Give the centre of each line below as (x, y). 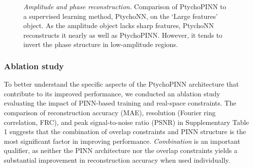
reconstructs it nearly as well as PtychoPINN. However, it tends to (123, 35)
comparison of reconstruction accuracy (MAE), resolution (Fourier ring (110, 112)
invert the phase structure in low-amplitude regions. (101, 44)
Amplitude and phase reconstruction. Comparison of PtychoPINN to (125, 6)
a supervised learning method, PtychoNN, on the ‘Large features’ (121, 16)
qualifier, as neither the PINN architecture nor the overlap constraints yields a (121, 150)
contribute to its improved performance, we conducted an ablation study (112, 93)
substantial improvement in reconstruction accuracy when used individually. (117, 160)
